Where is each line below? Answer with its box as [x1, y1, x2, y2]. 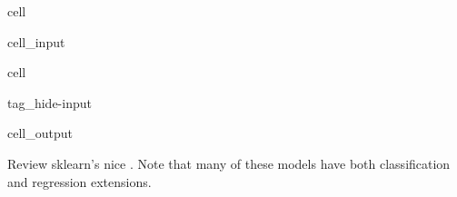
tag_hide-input [7, 93, 92, 112]
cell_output [7, 123, 73, 143]
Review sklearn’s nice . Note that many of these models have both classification [7, 153, 451, 172]
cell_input [7, 32, 65, 51]
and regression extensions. [7, 172, 152, 191]
